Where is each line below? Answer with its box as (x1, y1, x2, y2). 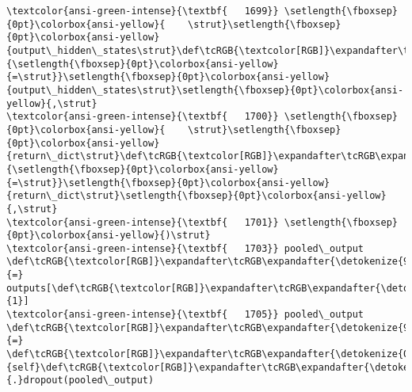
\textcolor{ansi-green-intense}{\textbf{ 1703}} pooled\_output (6, 242, 364, 254)
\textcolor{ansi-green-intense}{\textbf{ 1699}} (6, 6, 279, 17)
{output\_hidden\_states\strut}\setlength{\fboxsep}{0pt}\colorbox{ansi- (6, 84, 404, 96)
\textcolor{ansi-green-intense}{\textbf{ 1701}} (6, 216, 279, 228)
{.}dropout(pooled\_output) (6, 375, 154, 386)
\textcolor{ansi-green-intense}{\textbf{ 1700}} (6, 111, 279, 123)
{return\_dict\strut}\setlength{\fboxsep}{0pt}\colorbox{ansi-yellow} (6, 190, 387, 202)
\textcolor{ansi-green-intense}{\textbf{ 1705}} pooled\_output (6, 309, 364, 321)
